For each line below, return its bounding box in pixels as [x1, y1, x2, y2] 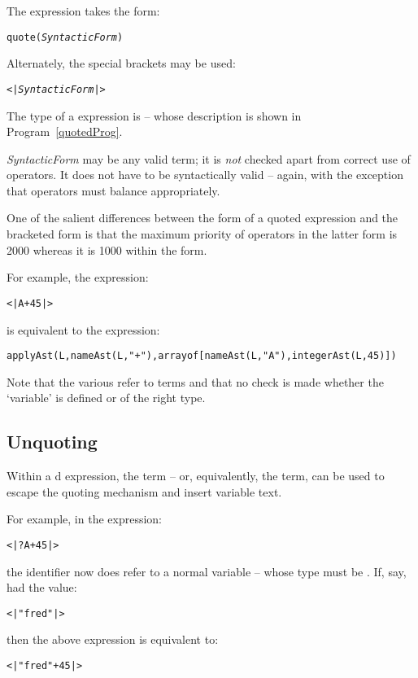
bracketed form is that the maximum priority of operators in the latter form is [7, 225, 398, 243]
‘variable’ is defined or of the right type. [7, 389, 206, 406]
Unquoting [7, 429, 98, 454]
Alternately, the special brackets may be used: [7, 55, 236, 72]
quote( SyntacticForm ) [7, 31, 124, 43]
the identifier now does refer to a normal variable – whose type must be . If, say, [7, 562, 407, 580]
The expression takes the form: [7, 2, 160, 19]
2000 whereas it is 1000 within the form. [7, 241, 207, 258]
